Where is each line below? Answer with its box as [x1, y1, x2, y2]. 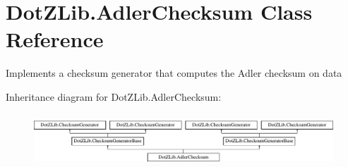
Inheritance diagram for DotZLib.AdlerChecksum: [6, 89, 222, 104]
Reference [6, 25, 104, 54]
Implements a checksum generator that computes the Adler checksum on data [6, 66, 342, 80]
